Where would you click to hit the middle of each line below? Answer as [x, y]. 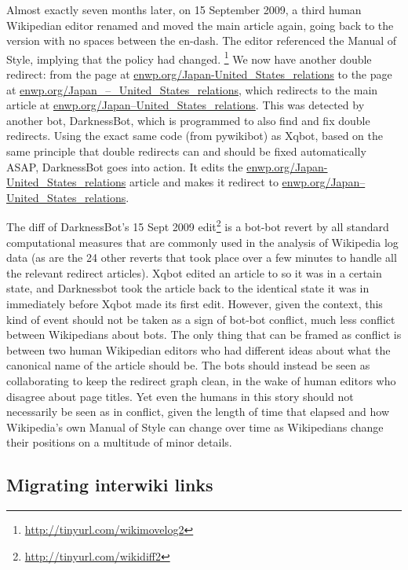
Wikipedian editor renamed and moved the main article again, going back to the [200, 25]
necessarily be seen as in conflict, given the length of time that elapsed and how [198, 412]
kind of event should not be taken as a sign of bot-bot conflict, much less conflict [201, 319]
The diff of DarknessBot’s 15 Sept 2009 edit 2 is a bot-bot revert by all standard [198, 226]
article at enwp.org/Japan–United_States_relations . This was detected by [186, 105]
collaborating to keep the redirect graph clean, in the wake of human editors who [201, 380]
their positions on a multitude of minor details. [119, 442]
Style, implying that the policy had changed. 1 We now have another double [189, 57]
